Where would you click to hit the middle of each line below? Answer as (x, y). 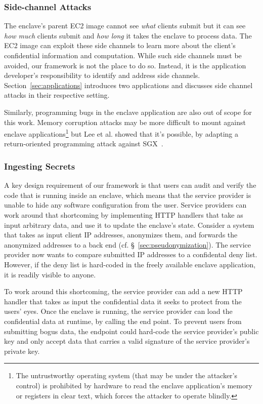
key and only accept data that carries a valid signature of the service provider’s (127, 341)
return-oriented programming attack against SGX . (84, 144)
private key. (22, 351)
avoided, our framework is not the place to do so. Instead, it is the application (125, 65)
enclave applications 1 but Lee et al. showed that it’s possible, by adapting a (121, 133)
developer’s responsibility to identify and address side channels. (102, 75)
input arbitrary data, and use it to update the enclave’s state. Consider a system (129, 225)
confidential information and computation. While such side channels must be (123, 55)
